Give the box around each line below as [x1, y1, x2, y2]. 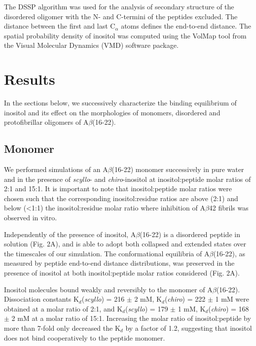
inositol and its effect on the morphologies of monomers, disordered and [4, 107, 220, 117]
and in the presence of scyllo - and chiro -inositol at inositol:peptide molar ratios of [4, 173, 251, 184]
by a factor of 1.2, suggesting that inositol [125, 322, 252, 333]
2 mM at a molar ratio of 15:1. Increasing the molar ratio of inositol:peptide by [11, 313, 251, 323]
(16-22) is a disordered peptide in [140, 229, 240, 239]
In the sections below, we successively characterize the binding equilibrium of [4, 98, 237, 108]
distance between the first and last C [4, 21, 115, 31]
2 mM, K [134, 294, 162, 304]
